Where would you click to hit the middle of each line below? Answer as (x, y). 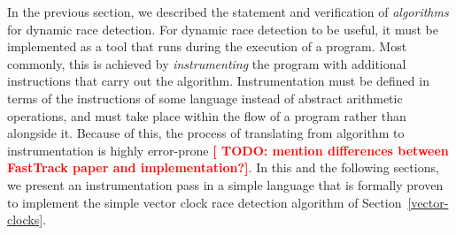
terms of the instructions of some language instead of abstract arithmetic (205, 98)
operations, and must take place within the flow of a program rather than (207, 115)
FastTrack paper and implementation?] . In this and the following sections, (223, 167)
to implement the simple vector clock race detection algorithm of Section (205, 202)
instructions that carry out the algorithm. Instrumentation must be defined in (218, 81)
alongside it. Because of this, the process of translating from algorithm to (206, 133)
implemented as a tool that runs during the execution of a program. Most (207, 46)
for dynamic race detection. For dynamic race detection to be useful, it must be (223, 29)
